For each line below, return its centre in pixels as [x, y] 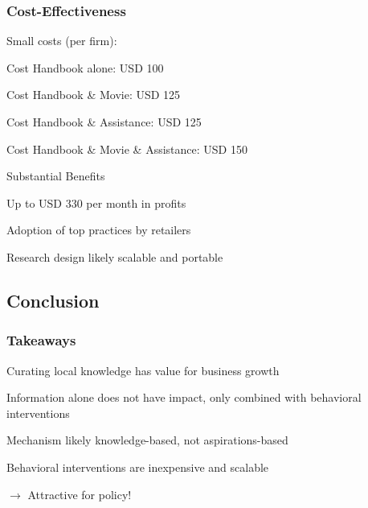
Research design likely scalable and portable [115, 256]
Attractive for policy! [80, 494]
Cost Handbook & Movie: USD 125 [94, 95]
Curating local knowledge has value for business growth [143, 370]
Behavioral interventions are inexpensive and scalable [138, 467]
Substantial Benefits [56, 176]
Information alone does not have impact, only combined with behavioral [184, 397]
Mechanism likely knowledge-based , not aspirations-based [147, 440]
